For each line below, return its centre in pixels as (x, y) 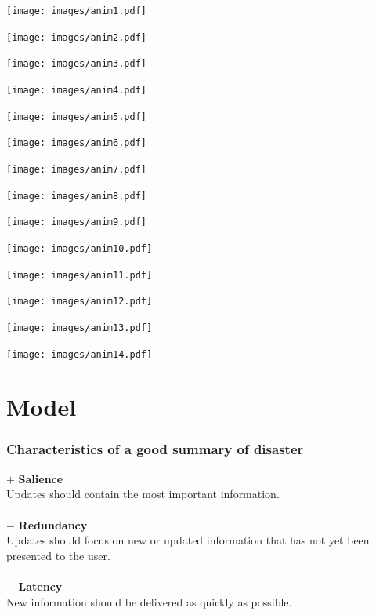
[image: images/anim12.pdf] (80, 302)
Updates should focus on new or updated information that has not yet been (188, 540)
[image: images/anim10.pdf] (80, 248)
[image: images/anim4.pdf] (76, 90)
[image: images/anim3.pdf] (76, 64)
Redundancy (53, 524)
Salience (41, 478)
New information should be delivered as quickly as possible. (149, 601)
